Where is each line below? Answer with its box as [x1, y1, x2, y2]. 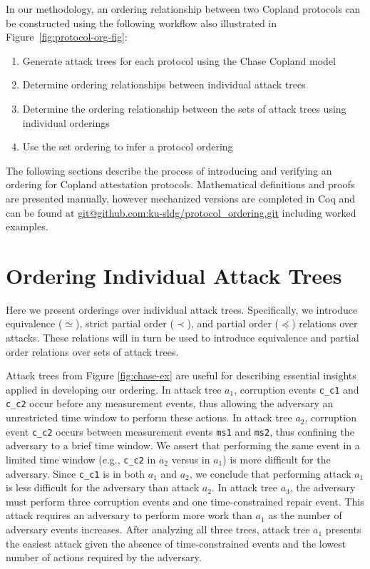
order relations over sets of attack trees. [6, 344, 179, 359]
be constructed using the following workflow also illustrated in [6, 15, 277, 30]
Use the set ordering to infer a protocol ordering [22, 139, 233, 154]
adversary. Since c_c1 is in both [6, 466, 145, 481]
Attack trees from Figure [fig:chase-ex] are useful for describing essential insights [6, 368, 356, 383]
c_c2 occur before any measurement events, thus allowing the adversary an [6, 396, 334, 411]
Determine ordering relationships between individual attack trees [22, 77, 306, 92]
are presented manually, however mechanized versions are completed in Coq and [6, 190, 355, 205]
